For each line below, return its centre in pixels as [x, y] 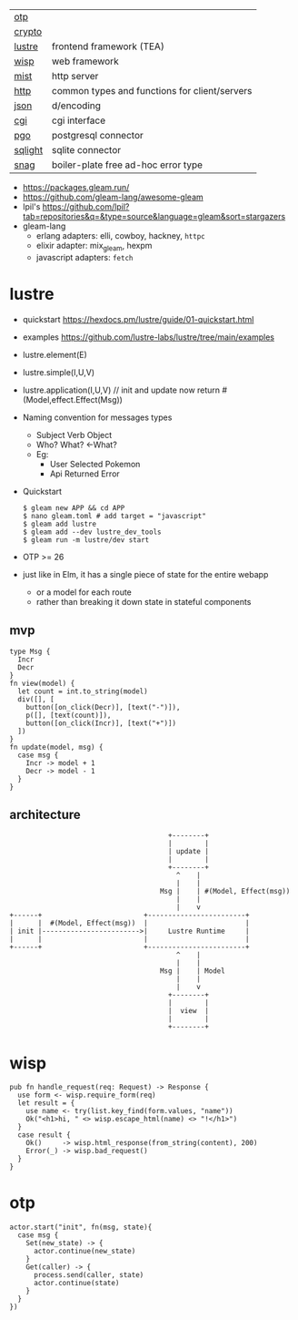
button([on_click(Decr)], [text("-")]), [103, 707]
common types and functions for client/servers [152, 91]
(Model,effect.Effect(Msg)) [72, 399]
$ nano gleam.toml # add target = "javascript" [114, 516]
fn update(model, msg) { [56, 747]
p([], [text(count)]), [69, 715]
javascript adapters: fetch [84, 257]
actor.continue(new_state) [84, 1252]
